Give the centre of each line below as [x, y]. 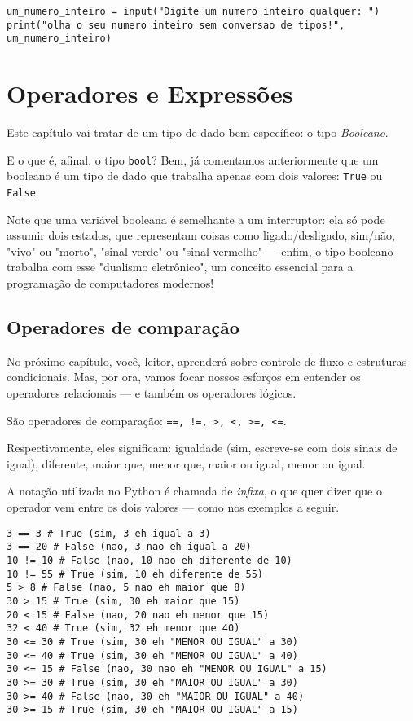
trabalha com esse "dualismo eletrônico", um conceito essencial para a [180, 267]
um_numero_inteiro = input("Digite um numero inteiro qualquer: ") [193, 11]
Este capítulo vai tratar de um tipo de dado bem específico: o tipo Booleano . [198, 132]
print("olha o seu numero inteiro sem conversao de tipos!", [176, 25]
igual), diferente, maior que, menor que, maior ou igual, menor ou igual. [186, 463]
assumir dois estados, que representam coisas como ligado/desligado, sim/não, [201, 235]
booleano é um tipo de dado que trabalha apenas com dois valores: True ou [195, 176]
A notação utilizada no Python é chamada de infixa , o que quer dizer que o [194, 491]
